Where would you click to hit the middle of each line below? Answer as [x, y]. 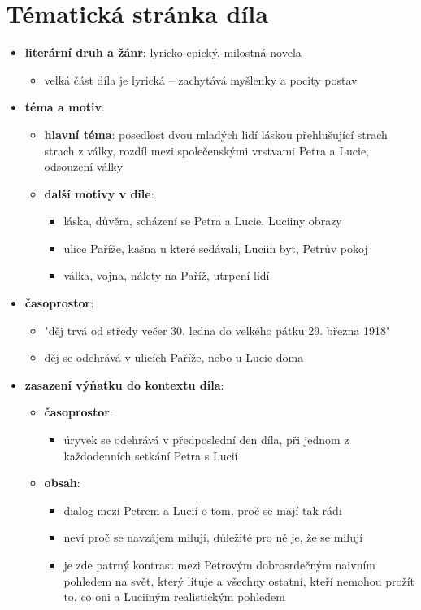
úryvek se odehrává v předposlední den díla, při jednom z [206, 440]
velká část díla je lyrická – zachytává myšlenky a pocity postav [201, 79]
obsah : [62, 483]
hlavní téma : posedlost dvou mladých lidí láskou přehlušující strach [216, 134]
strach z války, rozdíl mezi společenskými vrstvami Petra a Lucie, [207, 150]
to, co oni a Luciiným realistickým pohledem [174, 597]
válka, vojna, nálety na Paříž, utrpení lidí [167, 275]
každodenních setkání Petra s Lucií [151, 455]
